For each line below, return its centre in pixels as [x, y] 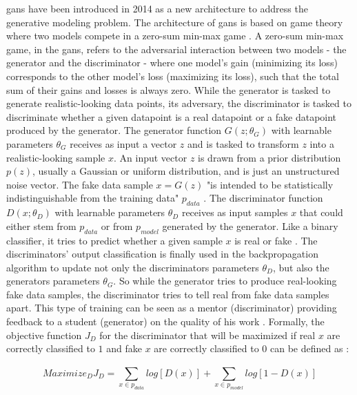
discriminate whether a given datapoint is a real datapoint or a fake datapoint [172, 116]
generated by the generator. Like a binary [250, 225]
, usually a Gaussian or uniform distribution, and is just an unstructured [186, 171]
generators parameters [53, 281]
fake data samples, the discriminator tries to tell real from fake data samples [168, 294]
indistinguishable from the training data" [93, 198]
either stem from [41, 225]
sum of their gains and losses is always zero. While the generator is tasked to [169, 89]
